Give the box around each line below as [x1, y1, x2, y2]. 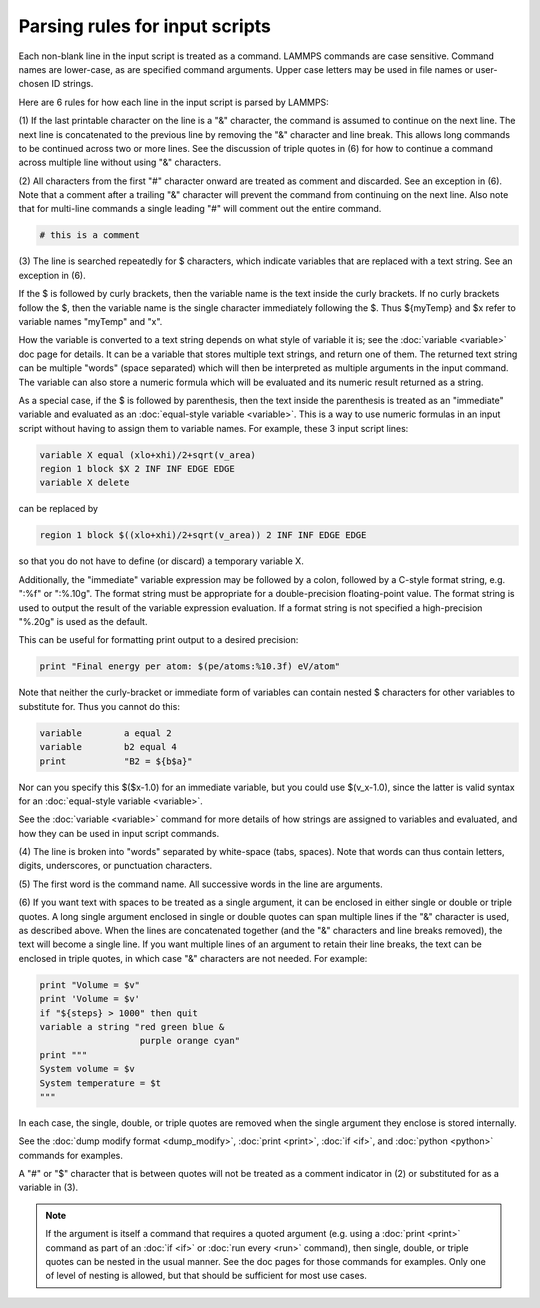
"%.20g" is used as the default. [18, 616, 148, 627]
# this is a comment [39, 230, 140, 241]
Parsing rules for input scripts [18, 15, 272, 37]
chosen [18, 78, 50, 90]
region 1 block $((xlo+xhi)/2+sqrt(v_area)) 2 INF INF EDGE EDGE [39, 530, 367, 541]
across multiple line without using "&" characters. [18, 156, 222, 169]
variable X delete [39, 477, 130, 489]
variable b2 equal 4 [39, 741, 177, 753]
